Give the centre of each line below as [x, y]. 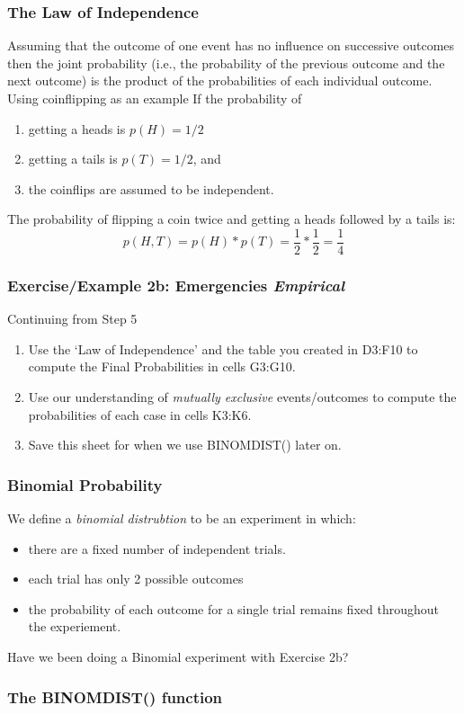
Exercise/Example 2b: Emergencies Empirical [176, 285]
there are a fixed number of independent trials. [157, 548]
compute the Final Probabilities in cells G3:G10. [162, 366]
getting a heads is [77, 128]
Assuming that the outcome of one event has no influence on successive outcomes [231, 45]
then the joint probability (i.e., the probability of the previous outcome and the [226, 62]
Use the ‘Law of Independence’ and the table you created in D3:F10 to [223, 348]
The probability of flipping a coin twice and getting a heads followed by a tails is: [232, 219]
